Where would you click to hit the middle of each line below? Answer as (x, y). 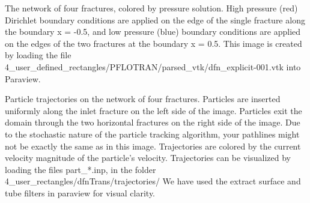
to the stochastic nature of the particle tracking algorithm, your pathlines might (152, 134)
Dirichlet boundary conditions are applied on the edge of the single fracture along (155, 20)
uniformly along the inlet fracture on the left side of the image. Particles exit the (153, 110)
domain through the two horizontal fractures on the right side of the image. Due (153, 122)
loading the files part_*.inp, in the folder (81, 169)
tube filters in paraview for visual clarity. (80, 192)
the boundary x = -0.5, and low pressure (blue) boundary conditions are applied (153, 32)
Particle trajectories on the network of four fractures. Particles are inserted (143, 99)
